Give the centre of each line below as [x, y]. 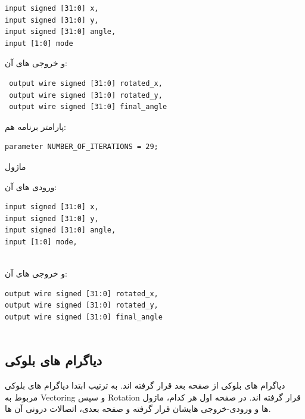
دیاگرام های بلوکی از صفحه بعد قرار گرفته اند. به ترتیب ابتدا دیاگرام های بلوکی [145, 385]
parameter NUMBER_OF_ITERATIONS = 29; [82, 147]
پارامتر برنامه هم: [35, 126]
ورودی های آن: [31, 186]
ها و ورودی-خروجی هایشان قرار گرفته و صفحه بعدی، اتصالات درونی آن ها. [138, 409]
